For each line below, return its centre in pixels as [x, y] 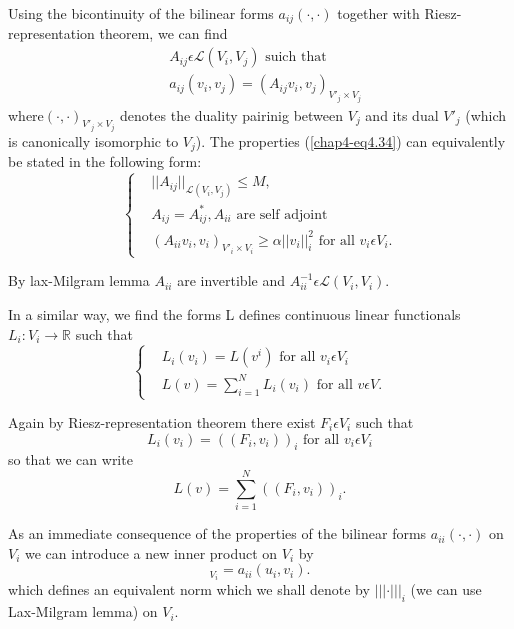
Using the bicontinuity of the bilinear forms [141, 13]
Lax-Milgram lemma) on [83, 611]
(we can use [446, 589]
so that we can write [70, 459]
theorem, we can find [163, 33]
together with [378, 13]
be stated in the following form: [105, 161]
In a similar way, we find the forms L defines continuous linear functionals [234, 313]
